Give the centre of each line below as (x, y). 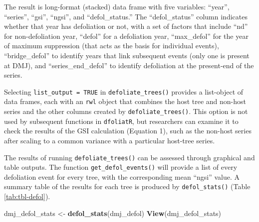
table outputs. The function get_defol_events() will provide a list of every (121, 167)
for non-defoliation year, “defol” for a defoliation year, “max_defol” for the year (126, 36)
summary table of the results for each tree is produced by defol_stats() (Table (127, 186)
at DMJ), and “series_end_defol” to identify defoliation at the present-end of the (129, 65)
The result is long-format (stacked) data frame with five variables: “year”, (117, 6)
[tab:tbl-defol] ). (27, 196)
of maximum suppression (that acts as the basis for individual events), (112, 46)
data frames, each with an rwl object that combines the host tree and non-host (125, 101)
